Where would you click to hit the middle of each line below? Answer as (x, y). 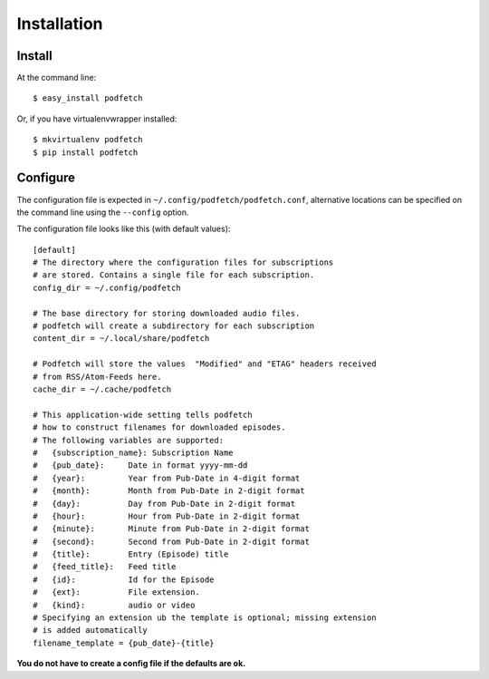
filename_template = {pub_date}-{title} (124, 643)
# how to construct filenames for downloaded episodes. (159, 427)
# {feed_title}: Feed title (105, 567)
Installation (60, 24)
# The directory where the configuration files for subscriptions (183, 262)
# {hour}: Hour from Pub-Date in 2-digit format (167, 516)
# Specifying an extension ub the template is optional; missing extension (205, 618)
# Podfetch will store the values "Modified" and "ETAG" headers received (205, 364)
